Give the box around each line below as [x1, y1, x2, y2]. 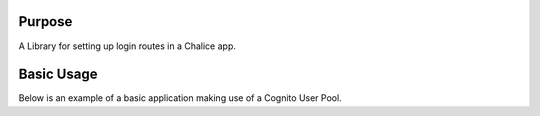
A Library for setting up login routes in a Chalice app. [18, 40, 237, 52]
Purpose [18, 13, 73, 30]
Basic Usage [18, 66, 98, 83]
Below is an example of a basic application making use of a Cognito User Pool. [18, 92, 342, 104]
